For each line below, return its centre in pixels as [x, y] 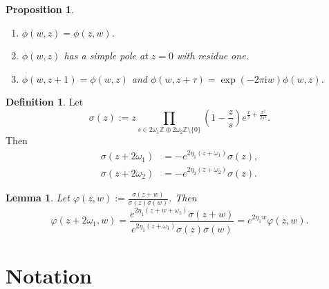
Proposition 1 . [40, 9]
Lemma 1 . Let [38, 198]
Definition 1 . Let [45, 102]
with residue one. [213, 56]
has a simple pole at [106, 56]
